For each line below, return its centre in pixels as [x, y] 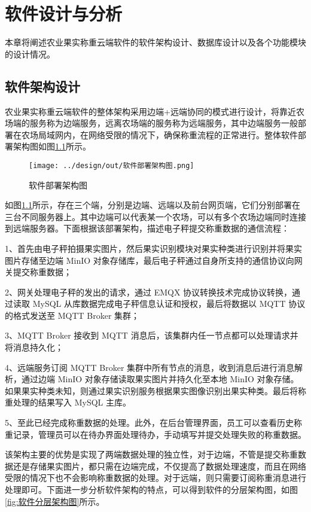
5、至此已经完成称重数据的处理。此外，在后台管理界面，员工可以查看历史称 [153, 423]
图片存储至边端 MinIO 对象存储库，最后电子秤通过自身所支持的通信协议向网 [154, 260]
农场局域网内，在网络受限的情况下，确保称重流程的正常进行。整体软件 [159, 134]
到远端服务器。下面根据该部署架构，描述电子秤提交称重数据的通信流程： [147, 228]
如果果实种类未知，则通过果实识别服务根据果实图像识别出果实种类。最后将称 [155, 390]
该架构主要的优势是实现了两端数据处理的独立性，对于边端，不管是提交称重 [151, 454]
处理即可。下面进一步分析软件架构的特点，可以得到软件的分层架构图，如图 [151, 490]
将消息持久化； [34, 347]
